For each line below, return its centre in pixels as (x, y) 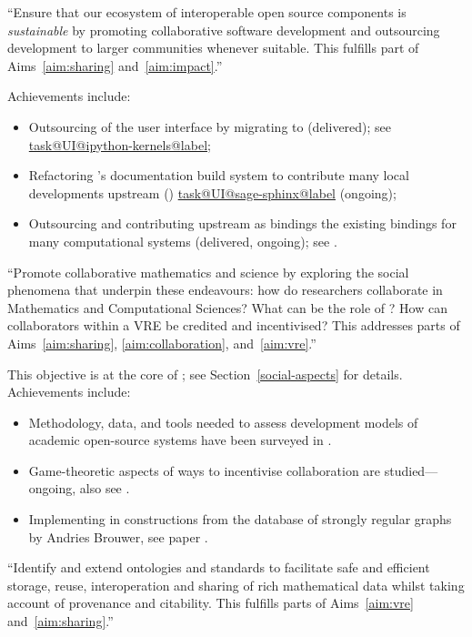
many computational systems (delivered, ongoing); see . (183, 241)
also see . (105, 488)
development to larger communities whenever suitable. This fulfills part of (213, 48)
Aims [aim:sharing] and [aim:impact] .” (115, 65)
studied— (411, 470)
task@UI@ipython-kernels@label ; (120, 144)
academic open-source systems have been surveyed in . (180, 440)
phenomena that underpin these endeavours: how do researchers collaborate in (225, 290)
